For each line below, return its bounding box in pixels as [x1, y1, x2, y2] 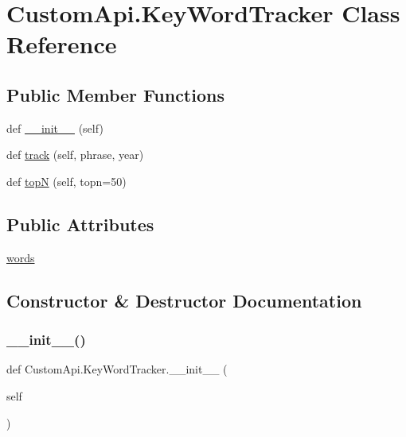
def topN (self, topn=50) [6, 172, 127, 189]
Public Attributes [6, 211, 154, 236]
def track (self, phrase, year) [6, 146, 144, 163]
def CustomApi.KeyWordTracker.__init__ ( [6, 361, 228, 377]
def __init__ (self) [6, 119, 103, 136]
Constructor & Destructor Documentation [6, 288, 362, 312]
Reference [6, 28, 117, 60]
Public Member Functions [6, 82, 224, 106]
